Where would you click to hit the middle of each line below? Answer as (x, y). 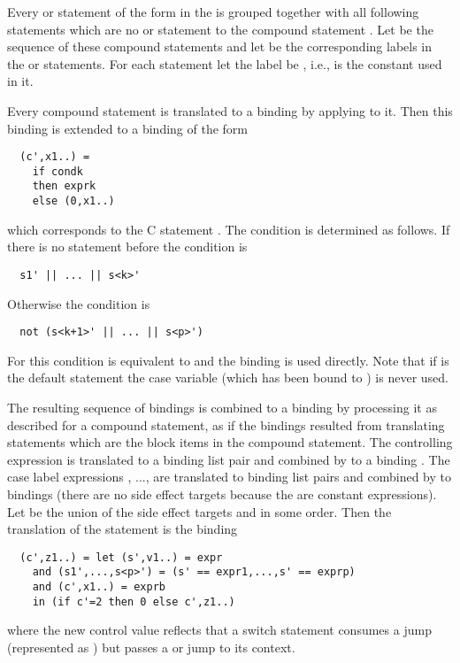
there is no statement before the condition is (127, 247)
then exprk (64, 186)
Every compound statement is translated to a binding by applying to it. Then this (230, 110)
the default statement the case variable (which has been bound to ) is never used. (228, 378)
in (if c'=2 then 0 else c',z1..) (134, 601)
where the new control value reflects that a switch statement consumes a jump (219, 630)
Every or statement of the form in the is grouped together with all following (213, 12)
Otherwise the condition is (79, 303)
